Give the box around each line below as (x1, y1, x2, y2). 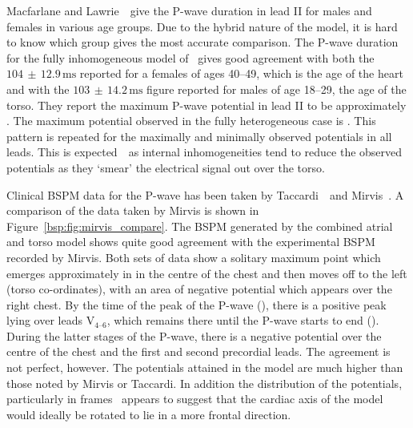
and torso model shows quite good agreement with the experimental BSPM (6, 233, 375, 250)
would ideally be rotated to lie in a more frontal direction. (6, 406, 291, 422)
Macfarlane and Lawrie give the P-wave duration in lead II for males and (6, 2, 372, 18)
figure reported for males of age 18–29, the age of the (146, 80, 407, 97)
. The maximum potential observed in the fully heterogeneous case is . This (6, 112, 376, 129)
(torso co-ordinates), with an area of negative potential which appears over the (6, 281, 392, 297)
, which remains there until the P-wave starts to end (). (106, 312, 379, 329)
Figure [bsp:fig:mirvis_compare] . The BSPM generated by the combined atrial (6, 217, 393, 234)
